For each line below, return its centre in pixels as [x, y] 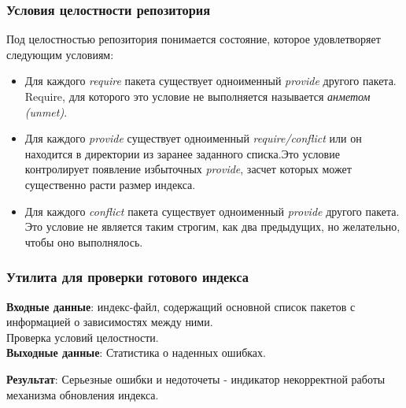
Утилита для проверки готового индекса [127, 277]
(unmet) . [46, 111]
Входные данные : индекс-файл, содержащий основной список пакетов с [181, 306]
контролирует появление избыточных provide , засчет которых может [188, 169]
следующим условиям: [60, 54]
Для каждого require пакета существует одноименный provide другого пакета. [210, 81]
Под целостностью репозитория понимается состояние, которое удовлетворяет [194, 39]
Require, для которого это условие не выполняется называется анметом [197, 96]
